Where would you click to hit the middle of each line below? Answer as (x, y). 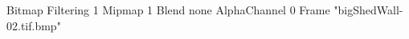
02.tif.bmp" (34, 25)
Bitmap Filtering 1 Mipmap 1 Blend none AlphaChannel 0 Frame (168, 10)
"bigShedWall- (368, 10)
